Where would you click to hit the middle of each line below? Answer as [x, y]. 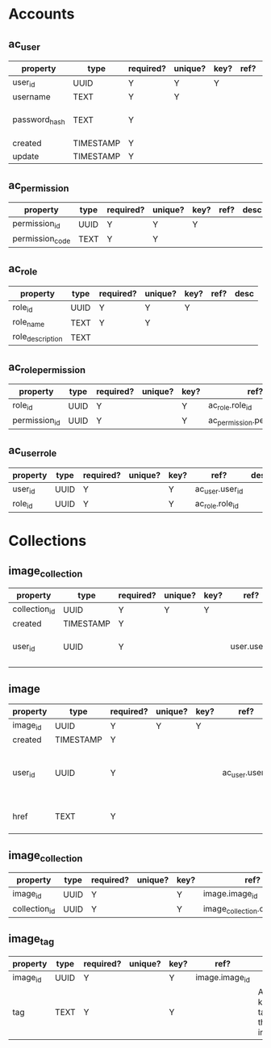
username [31, 97]
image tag [31, 940]
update [26, 157]
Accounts [42, 14]
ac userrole [33, 451]
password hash [39, 120]
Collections [48, 541]
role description [38, 337]
